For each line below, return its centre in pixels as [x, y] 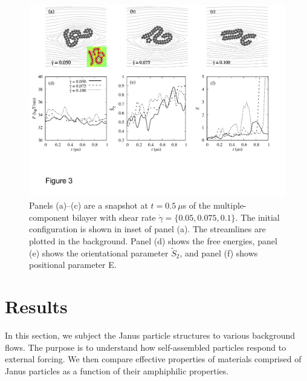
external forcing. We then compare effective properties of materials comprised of [153, 359]
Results [36, 306]
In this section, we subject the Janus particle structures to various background [150, 335]
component [49, 217]
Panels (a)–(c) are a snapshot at [89, 205]
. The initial [257, 217]
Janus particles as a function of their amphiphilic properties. [117, 370]
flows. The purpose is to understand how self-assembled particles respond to [146, 347]
